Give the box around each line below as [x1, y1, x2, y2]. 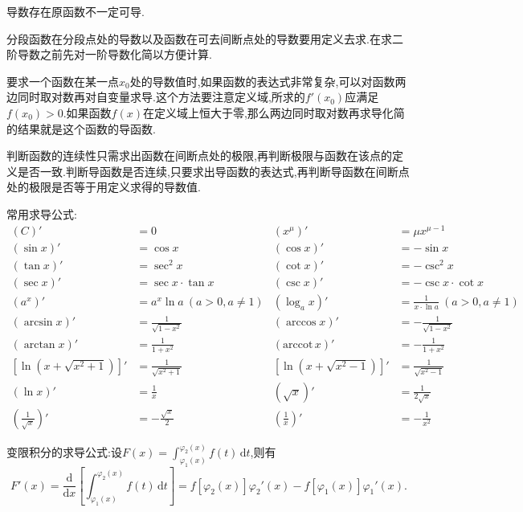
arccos [285, 317, 317, 329]
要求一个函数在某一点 [6, 72, 119, 89]
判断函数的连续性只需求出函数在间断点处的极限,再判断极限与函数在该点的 [6, 147, 392, 164]
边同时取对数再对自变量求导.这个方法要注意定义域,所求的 [6, 88, 305, 105]
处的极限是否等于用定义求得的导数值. [6, 178, 201, 195]
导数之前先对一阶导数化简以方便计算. [17, 46, 212, 63]
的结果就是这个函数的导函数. [6, 120, 156, 137]
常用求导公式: [6, 205, 77, 222]
